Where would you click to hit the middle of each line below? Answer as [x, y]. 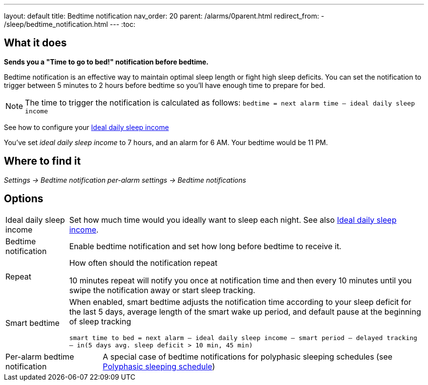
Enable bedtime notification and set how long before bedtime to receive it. [205, 246]
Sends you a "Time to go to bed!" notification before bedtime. [106, 62]
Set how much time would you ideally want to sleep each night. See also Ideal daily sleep [233, 220]
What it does [35, 43]
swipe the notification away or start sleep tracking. [162, 290]
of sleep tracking [100, 321]
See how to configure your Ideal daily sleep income [86, 127]
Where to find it [43, 161]
